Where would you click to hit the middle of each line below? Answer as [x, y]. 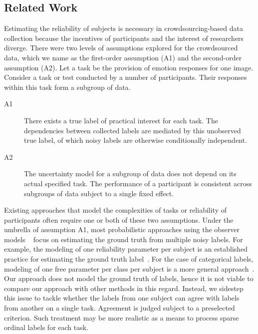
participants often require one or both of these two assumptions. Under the [119, 219]
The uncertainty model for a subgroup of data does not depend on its [130, 173]
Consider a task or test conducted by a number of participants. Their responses [126, 77]
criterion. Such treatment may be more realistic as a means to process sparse [122, 317]
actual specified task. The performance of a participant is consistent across [138, 183]
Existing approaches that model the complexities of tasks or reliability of [115, 210]
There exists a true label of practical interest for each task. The [121, 120]
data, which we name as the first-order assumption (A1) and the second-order [123, 57]
